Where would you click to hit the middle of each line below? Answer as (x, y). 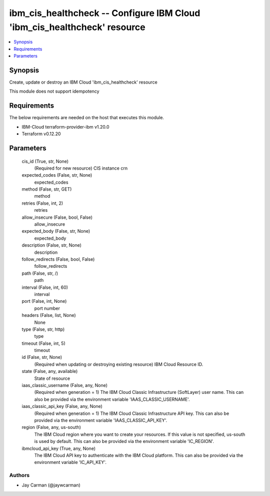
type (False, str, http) (43, 329)
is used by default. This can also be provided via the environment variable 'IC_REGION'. (124, 441)
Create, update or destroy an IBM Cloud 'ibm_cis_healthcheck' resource (83, 82)
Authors (19, 475)
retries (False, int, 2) (42, 203)
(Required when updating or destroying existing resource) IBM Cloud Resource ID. (119, 364)
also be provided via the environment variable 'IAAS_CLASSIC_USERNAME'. (112, 399)
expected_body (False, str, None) (56, 231)
